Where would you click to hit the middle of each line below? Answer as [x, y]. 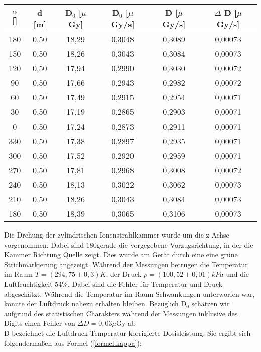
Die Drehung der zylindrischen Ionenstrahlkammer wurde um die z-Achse [117, 234]
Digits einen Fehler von [40, 323]
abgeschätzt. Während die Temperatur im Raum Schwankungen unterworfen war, [129, 294]
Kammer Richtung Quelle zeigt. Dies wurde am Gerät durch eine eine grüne [121, 254]
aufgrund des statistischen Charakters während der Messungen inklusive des [121, 313]
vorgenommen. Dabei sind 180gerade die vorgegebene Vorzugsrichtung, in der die [129, 244]
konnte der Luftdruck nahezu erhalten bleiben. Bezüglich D [95, 304]
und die [238, 274]
